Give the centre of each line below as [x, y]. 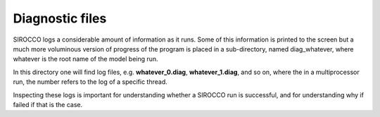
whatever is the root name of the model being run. [85, 59]
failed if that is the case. [48, 104]
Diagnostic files [60, 18]
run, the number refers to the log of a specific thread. [90, 82]
